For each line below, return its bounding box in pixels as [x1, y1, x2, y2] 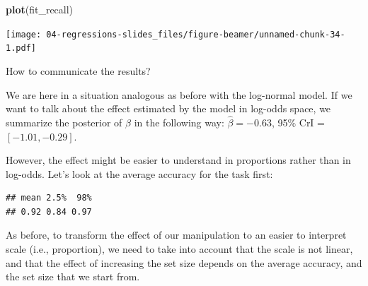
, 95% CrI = [271, 114, 325, 129]
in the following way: [134, 114, 224, 129]
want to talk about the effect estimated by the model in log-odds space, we [6, 101, 331, 116]
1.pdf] [6, 43, 36, 54]
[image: [6, 29, 42, 40]
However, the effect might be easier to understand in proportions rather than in [6, 153, 351, 167]
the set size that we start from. [6, 269, 140, 284]
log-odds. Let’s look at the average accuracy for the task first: [6, 166, 273, 181]
